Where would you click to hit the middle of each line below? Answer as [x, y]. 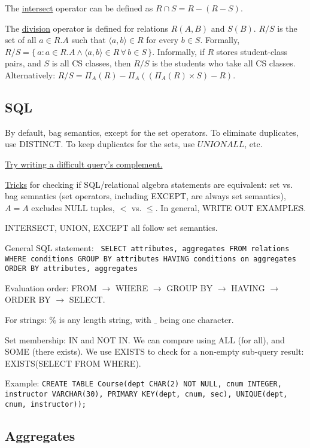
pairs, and [23, 63]
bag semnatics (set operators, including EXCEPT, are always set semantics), [145, 196]
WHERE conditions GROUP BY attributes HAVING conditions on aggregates [151, 259]
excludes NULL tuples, [73, 207]
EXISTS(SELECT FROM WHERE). [73, 363]
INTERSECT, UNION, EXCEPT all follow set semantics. [111, 228]
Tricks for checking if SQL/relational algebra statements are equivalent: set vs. [149, 184]
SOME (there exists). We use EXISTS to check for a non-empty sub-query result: [154, 351]
